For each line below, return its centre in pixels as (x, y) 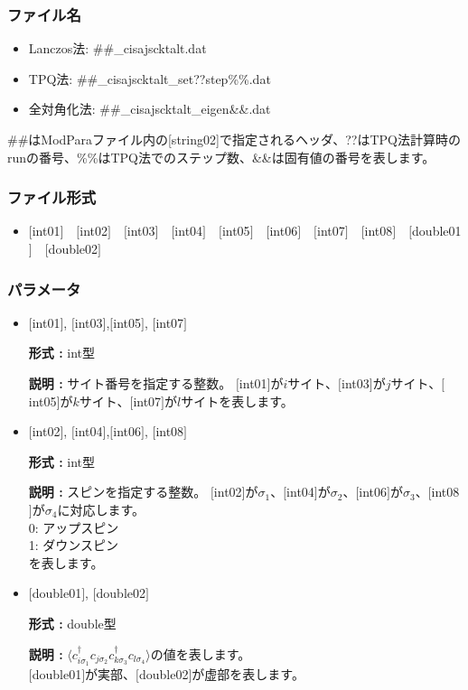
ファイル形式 (52, 197)
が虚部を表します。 (248, 674)
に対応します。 (101, 509)
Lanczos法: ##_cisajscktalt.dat (117, 48)
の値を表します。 (201, 653)
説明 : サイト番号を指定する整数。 (130, 383)
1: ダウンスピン (74, 545)
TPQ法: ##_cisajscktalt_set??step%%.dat (150, 78)
